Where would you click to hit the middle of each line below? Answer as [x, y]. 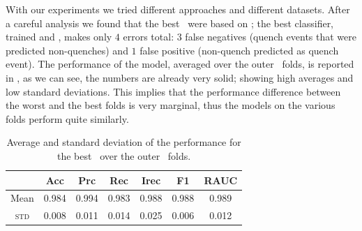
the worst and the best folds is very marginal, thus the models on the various [171, 105]
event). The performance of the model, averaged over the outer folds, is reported [180, 64]
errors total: [149, 37]
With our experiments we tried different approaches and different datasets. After [178, 9]
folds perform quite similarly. [67, 118]
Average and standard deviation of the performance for [124, 142]
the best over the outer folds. [124, 155]
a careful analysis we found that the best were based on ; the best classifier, [170, 23]
